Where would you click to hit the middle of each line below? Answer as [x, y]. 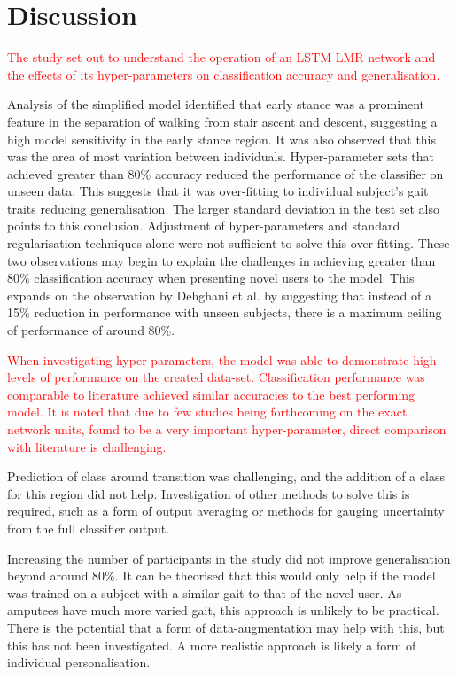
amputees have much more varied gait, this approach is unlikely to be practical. [223, 610]
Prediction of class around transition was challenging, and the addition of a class [226, 476]
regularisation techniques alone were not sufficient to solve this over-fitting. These [229, 243]
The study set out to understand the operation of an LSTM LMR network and [221, 57]
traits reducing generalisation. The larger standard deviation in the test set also [223, 208]
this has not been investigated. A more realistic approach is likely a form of [212, 645]
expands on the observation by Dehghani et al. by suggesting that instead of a [219, 295]
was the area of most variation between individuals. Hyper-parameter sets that [221, 156]
